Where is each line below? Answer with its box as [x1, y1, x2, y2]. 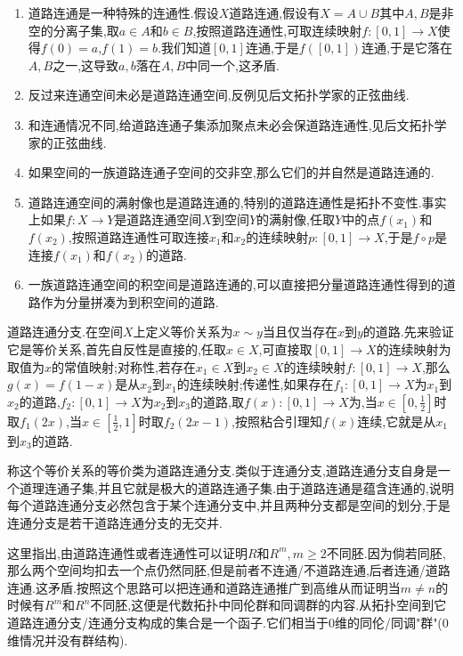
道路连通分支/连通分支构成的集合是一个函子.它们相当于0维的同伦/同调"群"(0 [7, 613, 449, 632]
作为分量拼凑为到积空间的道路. [40, 292, 219, 311]
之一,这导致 [53, 55, 119, 74]
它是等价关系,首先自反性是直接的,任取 [7, 339, 226, 358]
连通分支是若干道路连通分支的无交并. [7, 514, 223, 532]
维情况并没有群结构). [7, 630, 128, 649]
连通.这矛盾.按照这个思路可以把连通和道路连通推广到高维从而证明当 [7, 578, 401, 596]
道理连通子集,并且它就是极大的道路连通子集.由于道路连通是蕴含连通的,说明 [19, 478, 454, 497]
